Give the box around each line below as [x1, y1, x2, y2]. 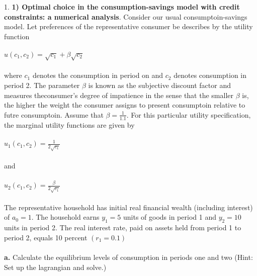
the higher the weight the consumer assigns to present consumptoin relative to [4, 100, 245, 110]
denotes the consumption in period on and [32, 70, 163, 80]
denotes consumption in [174, 70, 247, 80]
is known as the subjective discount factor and [88, 79, 231, 90]
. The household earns [31, 212, 100, 222]
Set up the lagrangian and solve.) [4, 261, 107, 272]
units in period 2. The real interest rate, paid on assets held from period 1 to [4, 222, 241, 233]
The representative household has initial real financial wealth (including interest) [4, 202, 253, 212]
